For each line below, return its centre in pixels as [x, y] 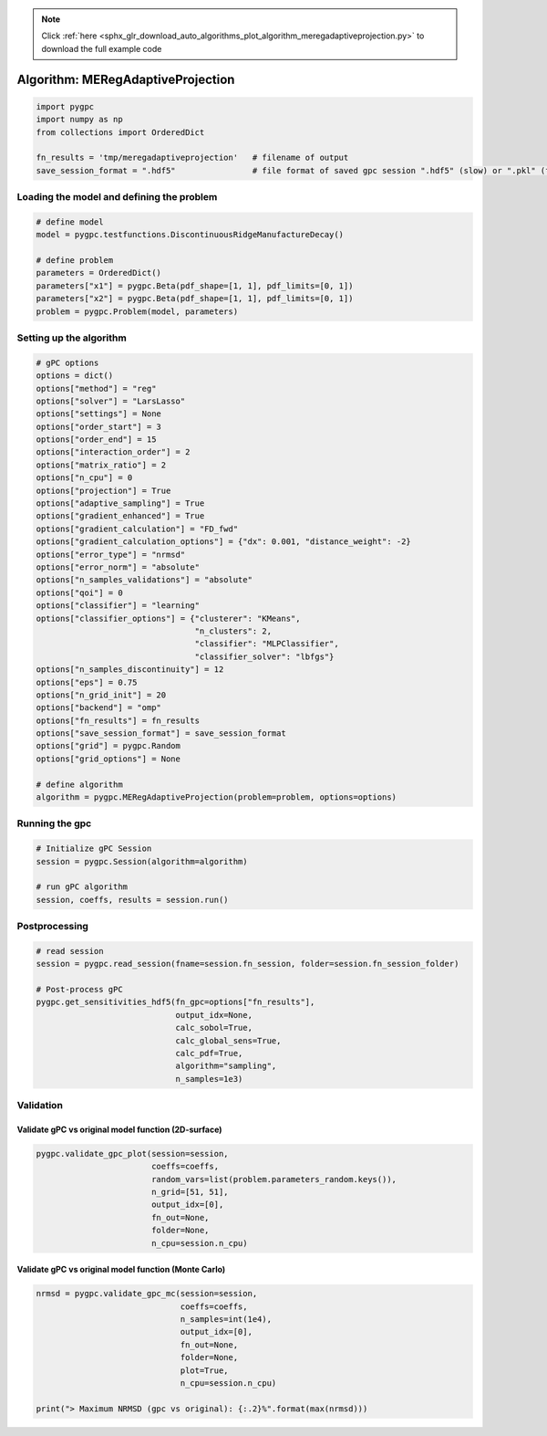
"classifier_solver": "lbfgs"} [264, 656]
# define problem [75, 261]
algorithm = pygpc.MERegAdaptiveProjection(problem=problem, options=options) [216, 797]
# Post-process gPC [79, 990]
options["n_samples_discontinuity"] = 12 [130, 670]
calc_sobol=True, [214, 1028]
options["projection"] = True [103, 490]
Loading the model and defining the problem [117, 197]
